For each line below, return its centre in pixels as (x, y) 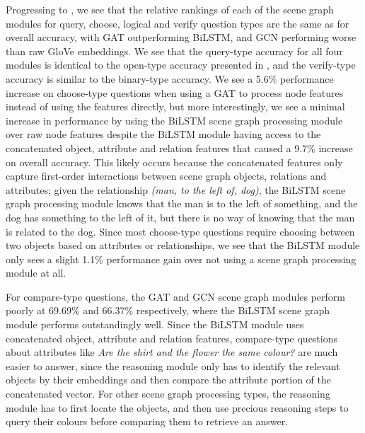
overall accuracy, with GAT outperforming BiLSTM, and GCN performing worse (181, 37)
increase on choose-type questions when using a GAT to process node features (175, 92)
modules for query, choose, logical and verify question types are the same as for (178, 23)
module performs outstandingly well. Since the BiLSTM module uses (155, 324)
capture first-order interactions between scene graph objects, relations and (166, 176)
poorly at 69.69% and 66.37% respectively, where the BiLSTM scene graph (168, 310)
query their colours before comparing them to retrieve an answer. (147, 421)
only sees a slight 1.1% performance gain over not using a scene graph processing (181, 259)
